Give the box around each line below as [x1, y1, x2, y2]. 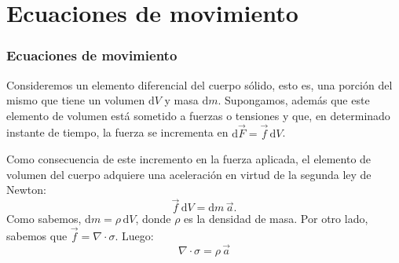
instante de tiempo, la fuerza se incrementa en [6, 124, 229, 141]
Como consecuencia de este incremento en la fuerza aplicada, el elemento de [6, 151, 372, 167]
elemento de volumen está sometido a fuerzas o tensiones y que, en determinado [6, 107, 390, 123]
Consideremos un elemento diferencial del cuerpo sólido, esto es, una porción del [6, 76, 393, 93]
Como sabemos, [6, 210, 82, 227]
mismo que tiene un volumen [6, 92, 145, 108]
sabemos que [6, 228, 68, 243]
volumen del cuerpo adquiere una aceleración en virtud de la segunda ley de [6, 166, 372, 182]
